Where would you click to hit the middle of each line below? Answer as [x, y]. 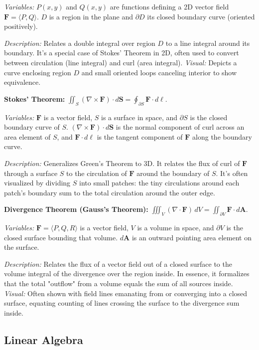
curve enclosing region [38, 72]
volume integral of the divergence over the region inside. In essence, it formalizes [127, 273]
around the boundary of [173, 173]
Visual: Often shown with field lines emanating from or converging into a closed [126, 293]
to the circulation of [97, 173]
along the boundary [222, 136]
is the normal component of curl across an [180, 127]
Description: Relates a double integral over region [80, 43]
